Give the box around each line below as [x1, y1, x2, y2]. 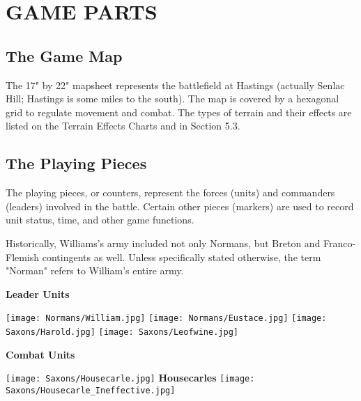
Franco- [323, 235, 356, 250]
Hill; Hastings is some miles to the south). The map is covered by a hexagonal [6, 91, 339, 106]
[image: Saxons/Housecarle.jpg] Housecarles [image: [6, 370, 255, 385]
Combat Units [6, 347, 75, 361]
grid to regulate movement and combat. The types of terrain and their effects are [6, 104, 352, 119]
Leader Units [6, 286, 70, 301]
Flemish [6, 249, 40, 264]
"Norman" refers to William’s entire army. [6, 263, 184, 278]
